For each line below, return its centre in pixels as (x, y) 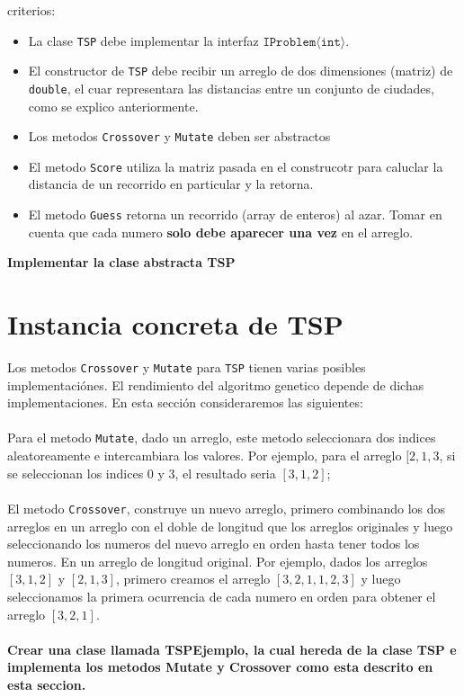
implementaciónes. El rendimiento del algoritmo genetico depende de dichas (216, 384)
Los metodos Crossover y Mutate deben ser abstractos (179, 136)
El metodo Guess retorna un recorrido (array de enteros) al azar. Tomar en (235, 214)
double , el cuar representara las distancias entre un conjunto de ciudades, (231, 88)
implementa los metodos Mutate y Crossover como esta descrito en (220, 667)
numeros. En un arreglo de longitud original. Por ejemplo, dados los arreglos (218, 561)
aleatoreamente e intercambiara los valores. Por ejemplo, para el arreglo (205, 456)
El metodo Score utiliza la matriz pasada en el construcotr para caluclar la (236, 166)
